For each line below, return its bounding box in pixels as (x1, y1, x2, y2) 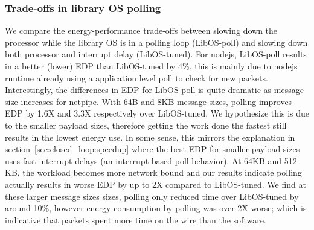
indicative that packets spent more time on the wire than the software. (5, 213, 266, 226)
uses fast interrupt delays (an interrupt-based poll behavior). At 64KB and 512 (5, 154, 297, 167)
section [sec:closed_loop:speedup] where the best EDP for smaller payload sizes (5, 142, 300, 155)
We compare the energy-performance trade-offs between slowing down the (5, 24, 278, 37)
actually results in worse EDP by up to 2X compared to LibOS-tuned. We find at (5, 177, 306, 190)
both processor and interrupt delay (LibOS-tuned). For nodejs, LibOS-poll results (5, 48, 307, 60)
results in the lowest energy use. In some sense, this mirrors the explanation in (5, 130, 295, 143)
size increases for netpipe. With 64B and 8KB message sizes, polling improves (5, 95, 292, 107)
